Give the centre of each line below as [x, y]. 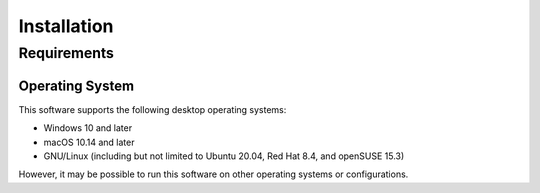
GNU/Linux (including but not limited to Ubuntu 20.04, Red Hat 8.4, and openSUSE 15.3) [224, 156]
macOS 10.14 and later [89, 142]
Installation [66, 26]
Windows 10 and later [88, 128]
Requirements [66, 53]
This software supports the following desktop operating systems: [152, 109]
